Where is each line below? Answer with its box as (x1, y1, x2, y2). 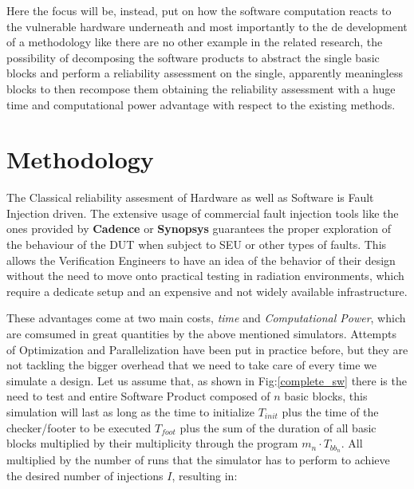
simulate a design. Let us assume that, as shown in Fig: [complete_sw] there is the (6, 372, 407, 388)
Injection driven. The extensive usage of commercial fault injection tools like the (6, 204, 399, 221)
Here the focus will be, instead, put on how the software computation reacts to (6, 2, 392, 18)
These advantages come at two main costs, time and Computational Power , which (6, 310, 406, 326)
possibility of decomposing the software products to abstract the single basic (6, 49, 380, 65)
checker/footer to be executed (6, 419, 152, 436)
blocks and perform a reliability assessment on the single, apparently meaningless (6, 65, 403, 81)
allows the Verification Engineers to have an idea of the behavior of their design (6, 251, 396, 268)
